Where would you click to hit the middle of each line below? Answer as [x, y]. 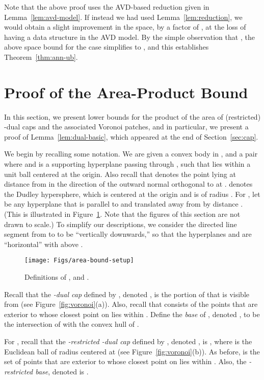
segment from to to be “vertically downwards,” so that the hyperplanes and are [128, 234]
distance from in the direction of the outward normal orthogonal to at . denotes [128, 184]
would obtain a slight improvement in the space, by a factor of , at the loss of [125, 27]
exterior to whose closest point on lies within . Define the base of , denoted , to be [132, 314]
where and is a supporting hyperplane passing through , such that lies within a [127, 164]
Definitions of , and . [57, 277]
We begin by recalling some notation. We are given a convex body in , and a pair [131, 154]
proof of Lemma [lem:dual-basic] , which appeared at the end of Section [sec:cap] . [131, 136]
